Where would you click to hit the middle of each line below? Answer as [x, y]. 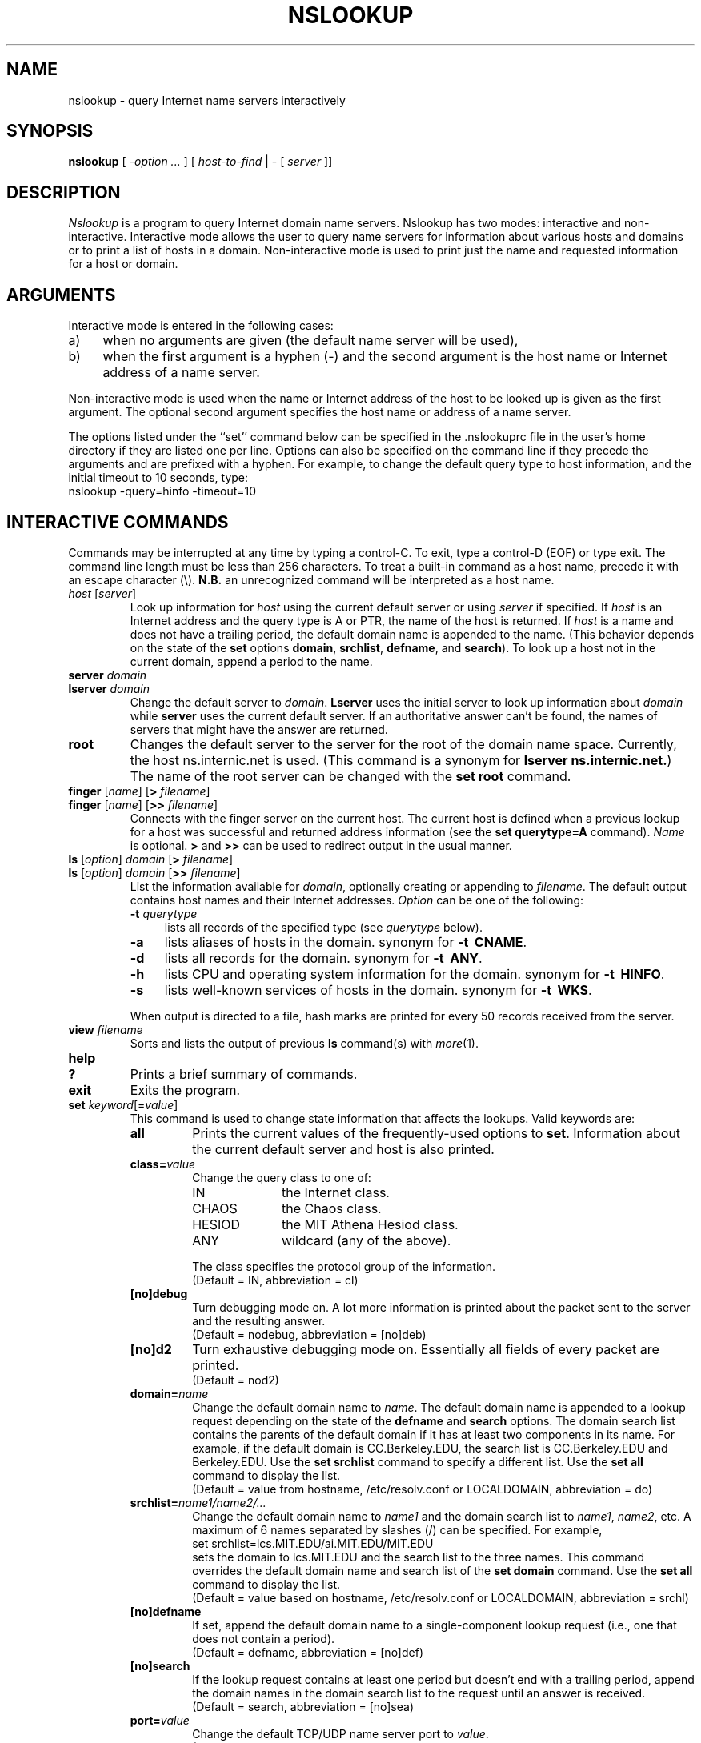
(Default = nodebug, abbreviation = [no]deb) [309, 1334]
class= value [163, 1164]
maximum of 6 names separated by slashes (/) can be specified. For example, [397, 1529]
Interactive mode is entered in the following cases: [201, 326]
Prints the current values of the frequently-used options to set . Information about [437, 1133]
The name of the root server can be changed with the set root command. [350, 776]
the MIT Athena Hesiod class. [370, 1224]
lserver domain [109, 688]
